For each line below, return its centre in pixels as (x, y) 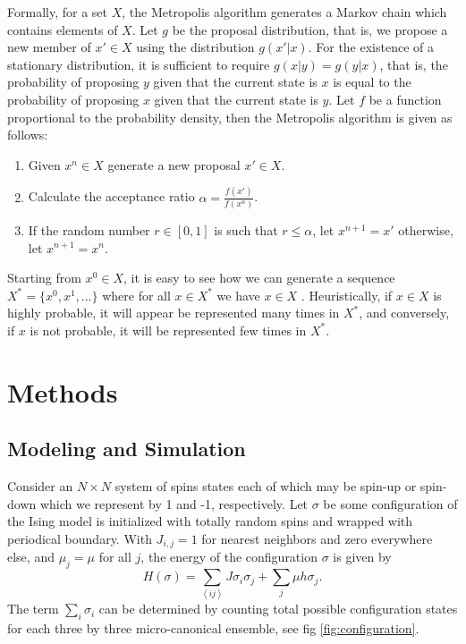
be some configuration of (390, 503)
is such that (246, 229)
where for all (136, 295)
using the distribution (195, 47)
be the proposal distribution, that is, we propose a (310, 29)
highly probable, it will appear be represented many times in (174, 313)
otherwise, (426, 229)
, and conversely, (404, 313)
